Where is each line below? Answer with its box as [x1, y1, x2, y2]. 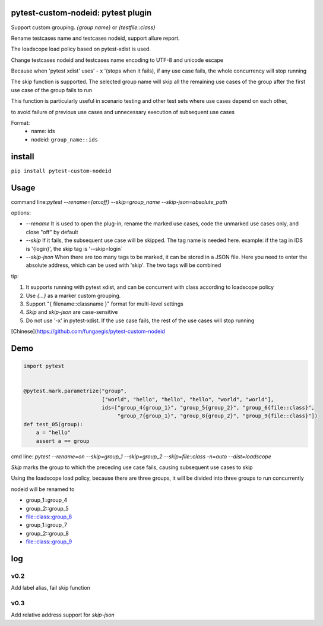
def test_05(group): [23, 421, 83, 427]
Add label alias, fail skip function [11, 584, 90, 592]
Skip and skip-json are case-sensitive [26, 309, 118, 316]
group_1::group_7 [26, 521, 68, 529]
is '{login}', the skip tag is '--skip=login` [26, 245, 123, 252]
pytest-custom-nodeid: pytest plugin [11, 8, 152, 18]
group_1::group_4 [26, 496, 68, 504]
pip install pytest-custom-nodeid [11, 167, 112, 174]
